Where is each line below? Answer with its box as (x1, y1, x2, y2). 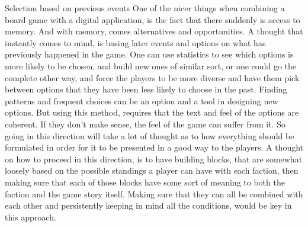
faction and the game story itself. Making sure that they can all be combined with (5, 187, 303, 200)
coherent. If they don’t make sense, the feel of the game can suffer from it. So (5, 117, 285, 130)
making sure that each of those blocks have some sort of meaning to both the (5, 175, 285, 188)
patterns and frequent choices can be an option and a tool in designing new (5, 94, 278, 107)
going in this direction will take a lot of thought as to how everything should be (5, 129, 294, 142)
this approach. (5, 210, 56, 223)
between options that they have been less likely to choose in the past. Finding (5, 83, 287, 95)
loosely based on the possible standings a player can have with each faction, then (5, 164, 299, 177)
